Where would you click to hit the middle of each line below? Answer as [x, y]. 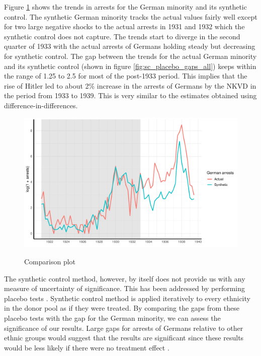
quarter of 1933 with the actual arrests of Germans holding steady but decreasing [130, 46]
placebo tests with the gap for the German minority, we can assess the [112, 318]
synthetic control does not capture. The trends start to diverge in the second [122, 36]
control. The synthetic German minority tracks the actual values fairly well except [131, 16]
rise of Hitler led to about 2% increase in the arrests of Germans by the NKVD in [130, 85]
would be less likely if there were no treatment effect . [87, 347]
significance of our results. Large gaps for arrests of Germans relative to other [124, 328]
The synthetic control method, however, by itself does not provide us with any [125, 278]
